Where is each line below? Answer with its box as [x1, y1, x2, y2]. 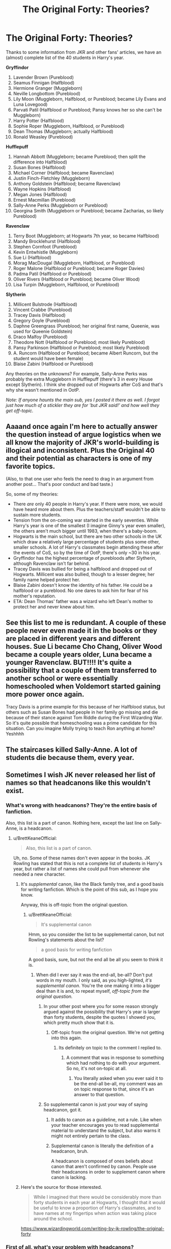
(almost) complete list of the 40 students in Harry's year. [6, 55, 124, 61]
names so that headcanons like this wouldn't [6, 778, 151, 788]
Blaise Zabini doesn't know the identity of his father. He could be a [13, 582, 153, 588]
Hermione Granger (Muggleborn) [13, 85, 83, 91]
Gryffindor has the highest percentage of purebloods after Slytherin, [13, 555, 157, 561]
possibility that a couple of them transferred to [6, 666, 157, 675]
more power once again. [6, 690, 84, 699]
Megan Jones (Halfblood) [13, 191, 67, 197]
